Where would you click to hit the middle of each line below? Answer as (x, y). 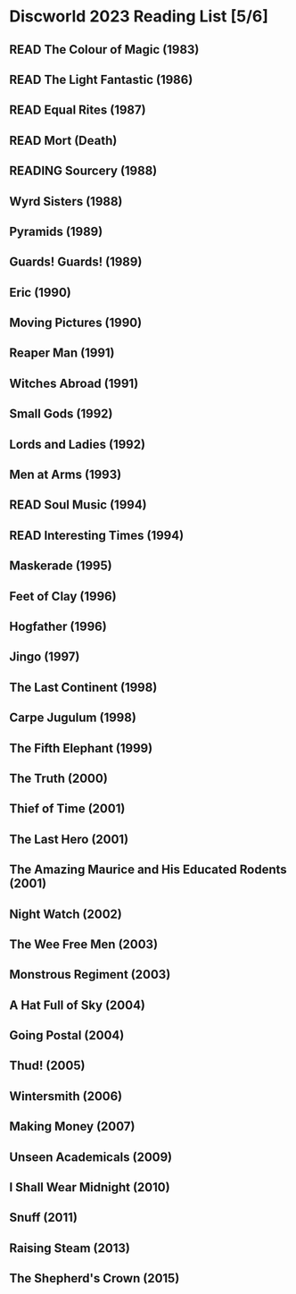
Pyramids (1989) (56, 231)
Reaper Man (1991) (62, 353)
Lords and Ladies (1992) (77, 444)
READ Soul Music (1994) (78, 505)
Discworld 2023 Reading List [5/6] (139, 17)
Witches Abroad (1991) (74, 383)
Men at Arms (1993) (66, 475)
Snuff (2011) (44, 1218)
